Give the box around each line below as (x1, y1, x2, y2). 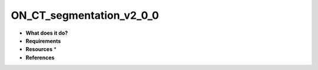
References (25, 54, 55, 61)
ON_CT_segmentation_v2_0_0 (11, 9, 159, 22)
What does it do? (25, 29, 68, 36)
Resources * (25, 46, 57, 53)
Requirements (25, 37, 61, 44)
